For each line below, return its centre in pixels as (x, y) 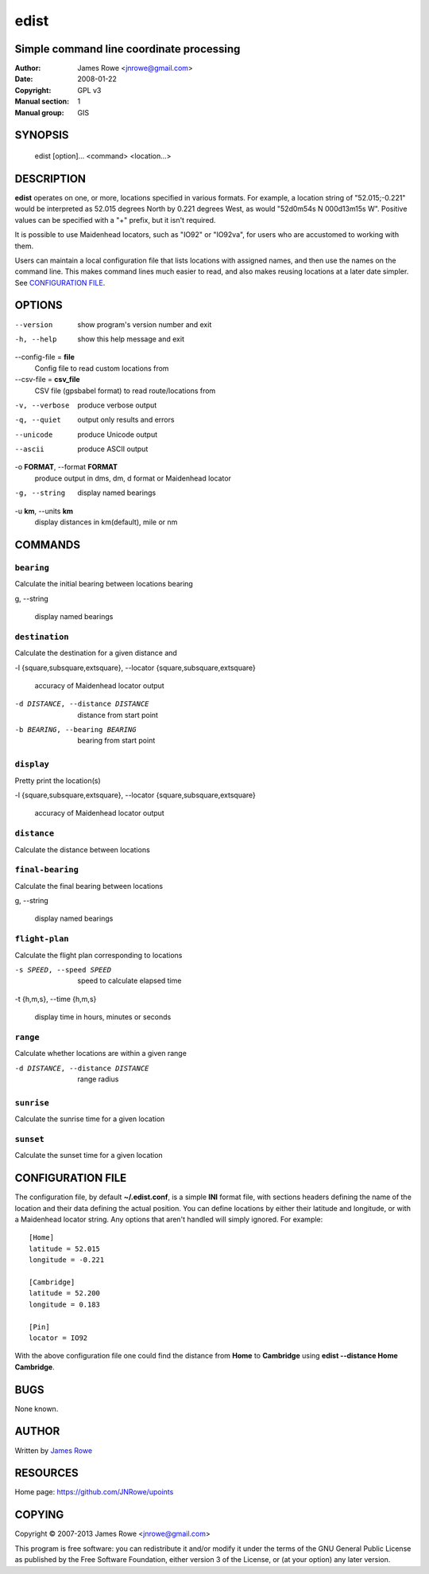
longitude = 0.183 (65, 1304)
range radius (98, 1079)
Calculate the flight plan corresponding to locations (99, 955)
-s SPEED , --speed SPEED (63, 970)
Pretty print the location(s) (58, 781)
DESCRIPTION (50, 179)
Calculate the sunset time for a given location (89, 1155)
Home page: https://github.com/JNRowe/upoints (94, 1492)
